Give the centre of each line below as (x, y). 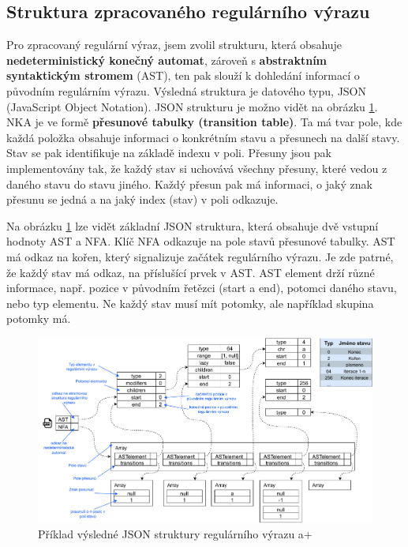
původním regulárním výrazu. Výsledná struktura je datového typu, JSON (187, 90)
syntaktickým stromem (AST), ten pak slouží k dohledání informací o (183, 75)
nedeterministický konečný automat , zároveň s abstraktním (167, 60)
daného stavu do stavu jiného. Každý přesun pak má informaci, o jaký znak (189, 184)
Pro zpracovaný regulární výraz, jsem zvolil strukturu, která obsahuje (174, 45)
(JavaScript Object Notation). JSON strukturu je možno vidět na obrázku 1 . (192, 106)
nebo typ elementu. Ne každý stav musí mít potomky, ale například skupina (190, 303)
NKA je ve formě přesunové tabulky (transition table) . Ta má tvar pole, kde (204, 122)
